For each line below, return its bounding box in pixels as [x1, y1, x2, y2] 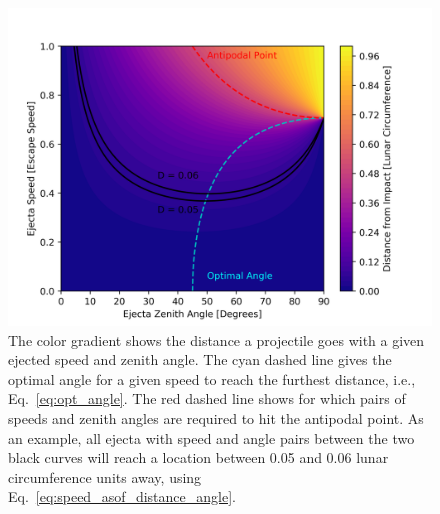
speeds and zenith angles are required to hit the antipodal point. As [8, 407, 424, 428]
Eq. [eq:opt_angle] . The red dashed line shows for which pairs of [8, 388, 406, 409]
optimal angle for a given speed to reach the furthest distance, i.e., [8, 368, 416, 389]
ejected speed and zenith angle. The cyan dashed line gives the [8, 349, 392, 370]
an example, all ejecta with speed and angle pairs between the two [8, 427, 415, 448]
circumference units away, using [8, 466, 202, 487]
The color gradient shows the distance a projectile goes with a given [8, 329, 425, 350]
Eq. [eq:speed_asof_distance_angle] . [8, 486, 236, 507]
